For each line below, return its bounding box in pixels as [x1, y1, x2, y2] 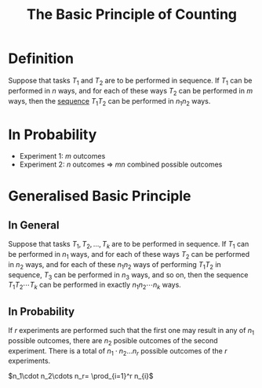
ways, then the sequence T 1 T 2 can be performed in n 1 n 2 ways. [8, 96, 211, 108]
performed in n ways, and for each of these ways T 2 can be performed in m [8, 86, 253, 97]
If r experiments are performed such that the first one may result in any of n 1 [8, 326, 255, 337]
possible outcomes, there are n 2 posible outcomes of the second [8, 335, 218, 347]
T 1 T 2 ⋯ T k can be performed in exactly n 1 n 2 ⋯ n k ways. [8, 280, 182, 291]
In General [8, 218, 60, 232]
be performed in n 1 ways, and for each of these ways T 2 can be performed [8, 250, 250, 261]
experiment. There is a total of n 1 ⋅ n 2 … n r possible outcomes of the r [8, 346, 227, 357]
